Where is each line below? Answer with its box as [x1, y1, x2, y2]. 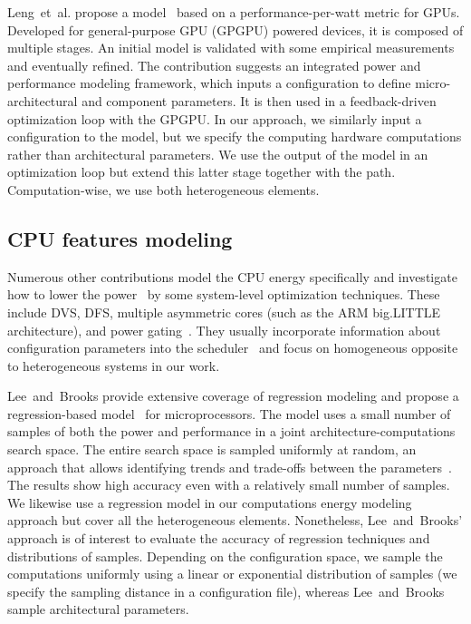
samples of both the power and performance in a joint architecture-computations [7, 422, 456, 441]
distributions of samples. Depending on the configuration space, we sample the [7, 546, 443, 565]
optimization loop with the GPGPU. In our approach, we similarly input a [7, 109, 422, 128]
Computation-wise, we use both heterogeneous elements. [7, 180, 320, 199]
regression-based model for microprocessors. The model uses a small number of [7, 404, 451, 423]
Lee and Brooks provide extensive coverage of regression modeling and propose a [7, 386, 459, 405]
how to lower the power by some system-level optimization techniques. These [7, 285, 440, 304]
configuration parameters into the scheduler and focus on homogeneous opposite [7, 338, 458, 357]
